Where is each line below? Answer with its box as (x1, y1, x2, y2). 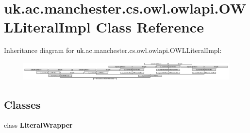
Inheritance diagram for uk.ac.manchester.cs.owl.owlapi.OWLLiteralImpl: (4, 45, 222, 55)
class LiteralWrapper (4, 119, 73, 130)
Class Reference (96, 17, 204, 37)
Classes (4, 97, 41, 112)
